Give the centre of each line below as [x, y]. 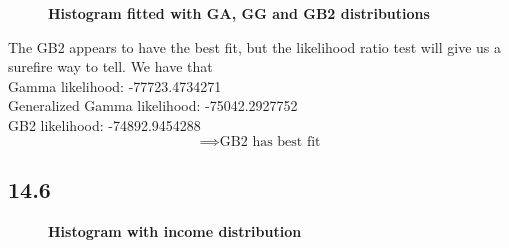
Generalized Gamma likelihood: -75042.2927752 [153, 105]
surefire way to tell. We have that [110, 66]
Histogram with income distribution [175, 230]
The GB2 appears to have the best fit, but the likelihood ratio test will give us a [254, 46]
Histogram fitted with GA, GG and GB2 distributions [239, 13]
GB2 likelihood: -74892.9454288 [104, 124]
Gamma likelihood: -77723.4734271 [115, 85]
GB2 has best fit [270, 141]
